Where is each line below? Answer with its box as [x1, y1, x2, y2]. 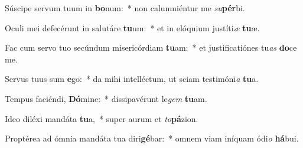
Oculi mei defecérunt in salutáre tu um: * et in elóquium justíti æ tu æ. [5, 21, 260, 34]
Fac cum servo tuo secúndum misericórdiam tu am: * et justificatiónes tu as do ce [5, 41, 297, 54]
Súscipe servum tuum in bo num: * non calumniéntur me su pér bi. [5, 2, 245, 14]
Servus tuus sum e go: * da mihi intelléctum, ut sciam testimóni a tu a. [5, 73, 259, 85]
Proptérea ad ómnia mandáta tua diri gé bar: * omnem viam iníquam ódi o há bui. [5, 132, 299, 144]
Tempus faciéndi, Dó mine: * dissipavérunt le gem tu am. [5, 92, 207, 104]
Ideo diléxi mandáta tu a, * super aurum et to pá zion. [5, 112, 198, 124]
